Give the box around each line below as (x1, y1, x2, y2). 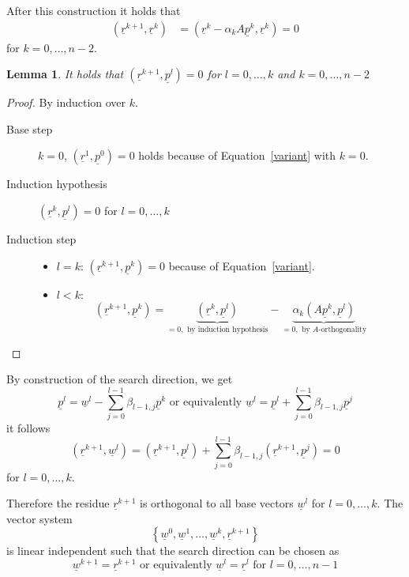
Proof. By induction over (6, 94, 126, 111)
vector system (6, 510, 73, 526)
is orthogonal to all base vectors (139, 495, 294, 511)
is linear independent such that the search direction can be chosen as (6, 542, 340, 559)
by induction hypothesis (186, 326, 268, 334)
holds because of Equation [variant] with (138, 147, 336, 164)
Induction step (6, 231, 77, 247)
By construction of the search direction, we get (6, 371, 233, 387)
